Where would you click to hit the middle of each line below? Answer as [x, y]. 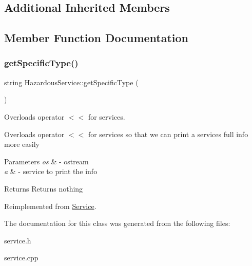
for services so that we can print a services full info [168, 134]
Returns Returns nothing [44, 188]
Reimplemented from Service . [50, 206]
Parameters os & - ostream [46, 161]
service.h [18, 240]
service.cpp [21, 258]
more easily [22, 144]
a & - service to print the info [51, 171]
